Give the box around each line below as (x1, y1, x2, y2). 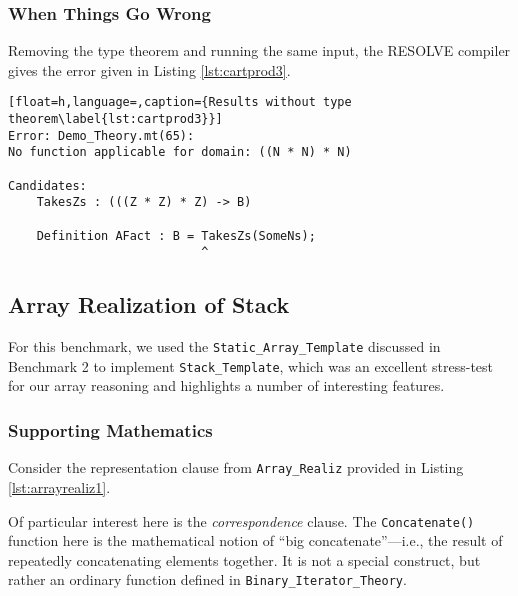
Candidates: (8, 178, 87, 193)
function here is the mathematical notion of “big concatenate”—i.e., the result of (8, 530, 503, 551)
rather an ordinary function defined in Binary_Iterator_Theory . (8, 569, 407, 590)
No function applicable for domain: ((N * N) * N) (8, 145, 352, 160)
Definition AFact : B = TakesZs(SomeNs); (36, 228, 316, 243)
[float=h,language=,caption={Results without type (8, 95, 352, 110)
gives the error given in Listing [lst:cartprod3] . (8, 59, 291, 80)
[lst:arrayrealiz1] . (8, 476, 111, 497)
